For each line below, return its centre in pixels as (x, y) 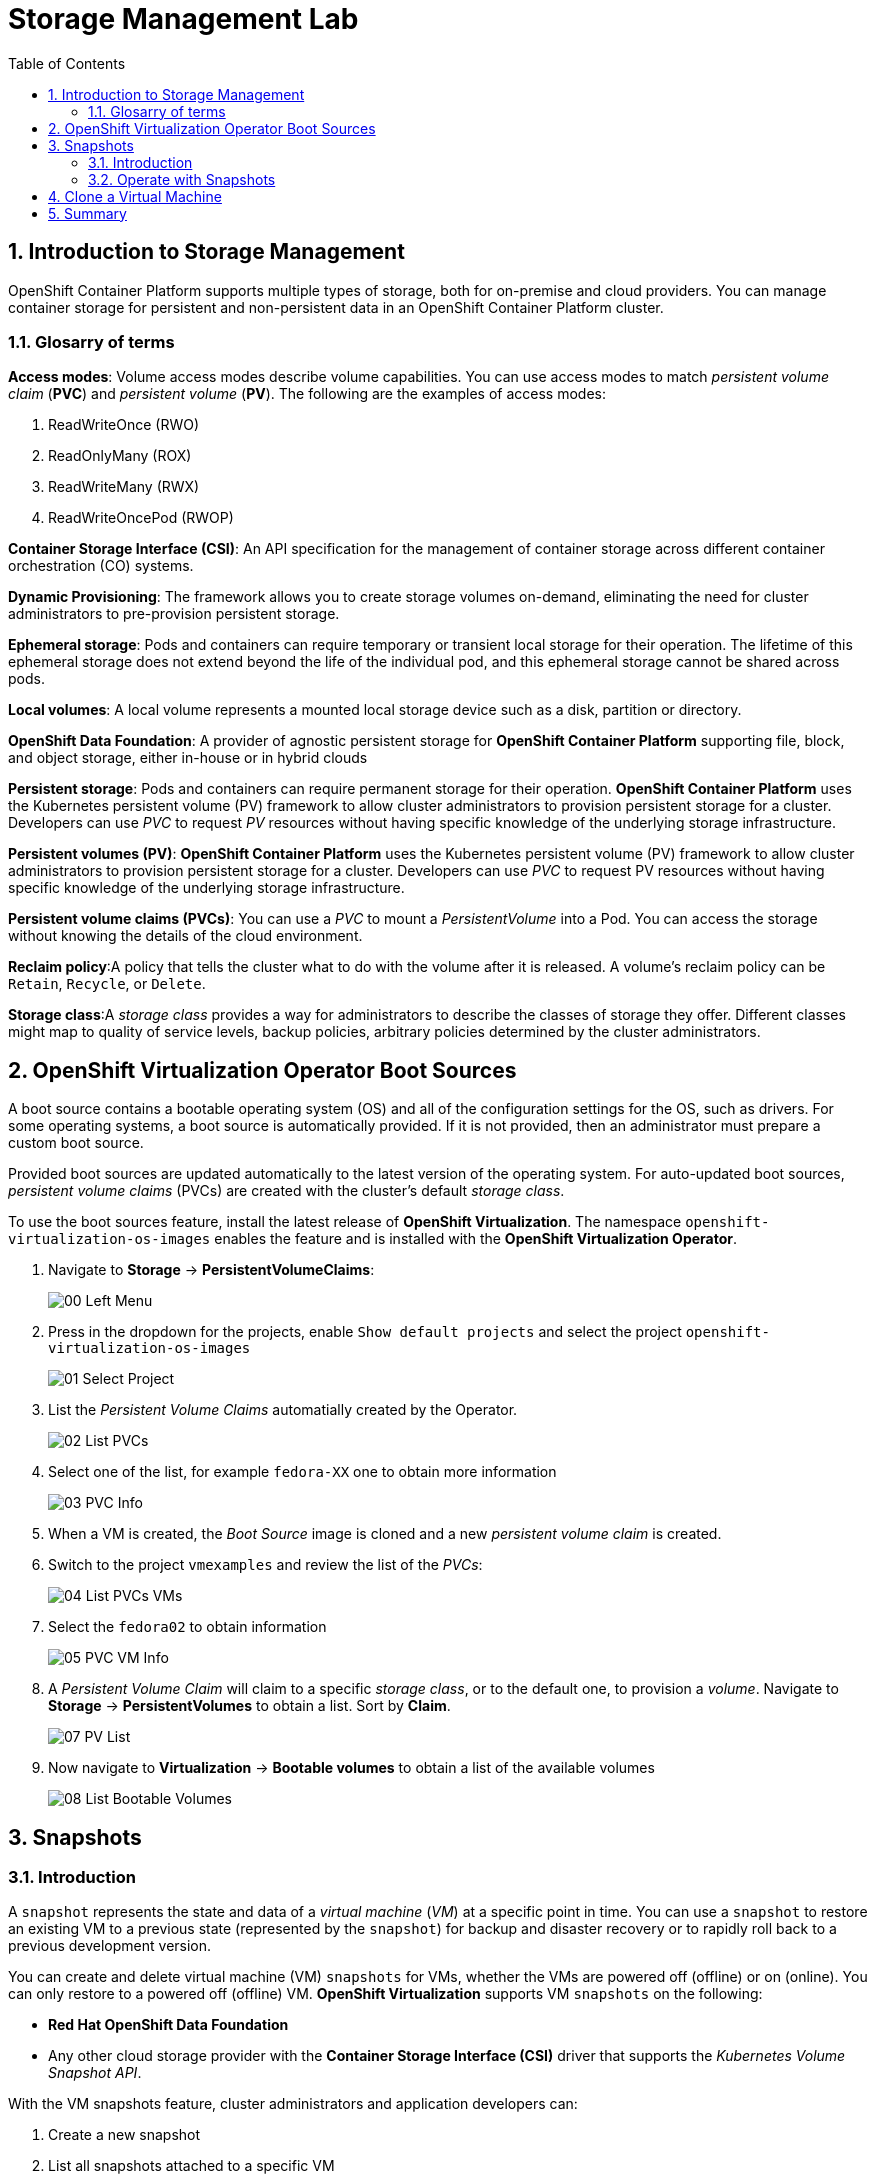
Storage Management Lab (183, 19)
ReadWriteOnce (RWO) (124, 425)
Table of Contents (67, 63)
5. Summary (87, 213)
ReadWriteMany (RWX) (124, 487)
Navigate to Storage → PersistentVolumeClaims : (211, 1270)
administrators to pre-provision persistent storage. (174, 614)
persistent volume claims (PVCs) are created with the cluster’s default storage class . (286, 1191)
